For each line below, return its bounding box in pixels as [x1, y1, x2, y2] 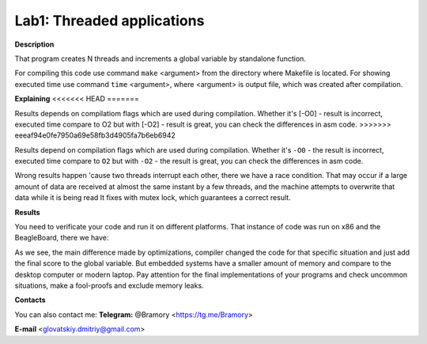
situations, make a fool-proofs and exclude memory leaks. [14, 281, 205, 290]
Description [14, 40, 55, 49]
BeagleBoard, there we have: [14, 233, 109, 243]
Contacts [14, 295, 47, 304]
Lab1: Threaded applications [14, 12, 205, 29]
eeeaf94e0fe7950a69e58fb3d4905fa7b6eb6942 [14, 130, 176, 140]
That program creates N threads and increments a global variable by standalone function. [14, 54, 306, 63]
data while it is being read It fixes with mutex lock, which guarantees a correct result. [14, 193, 292, 202]
